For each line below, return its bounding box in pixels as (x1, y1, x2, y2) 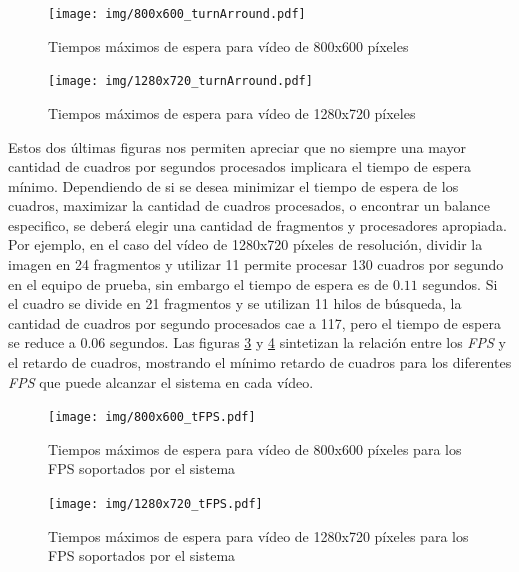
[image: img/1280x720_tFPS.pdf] (48, 497, 263, 512)
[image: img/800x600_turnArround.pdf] (48, 7, 306, 21)
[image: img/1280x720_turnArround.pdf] (48, 74, 313, 89)
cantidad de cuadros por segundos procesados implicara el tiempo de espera (8, 156, 472, 177)
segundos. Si (422, 273, 498, 294)
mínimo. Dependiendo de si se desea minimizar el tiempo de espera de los (8, 175, 459, 196)
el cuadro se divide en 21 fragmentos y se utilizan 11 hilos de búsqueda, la (8, 293, 462, 314)
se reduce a (8, 332, 76, 353)
